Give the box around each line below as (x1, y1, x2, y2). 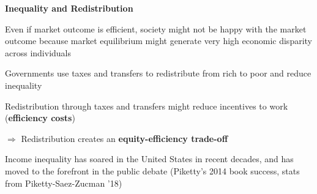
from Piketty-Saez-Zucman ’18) (5, 176, 122, 189)
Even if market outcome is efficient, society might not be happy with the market (5, 22, 307, 35)
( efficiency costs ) (5, 111, 75, 124)
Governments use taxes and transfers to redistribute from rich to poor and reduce (5, 67, 311, 80)
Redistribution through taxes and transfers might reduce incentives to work (5, 99, 288, 112)
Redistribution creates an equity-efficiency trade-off (21, 132, 228, 144)
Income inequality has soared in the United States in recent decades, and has (5, 152, 294, 165)
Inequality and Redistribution (5, 2, 133, 14)
